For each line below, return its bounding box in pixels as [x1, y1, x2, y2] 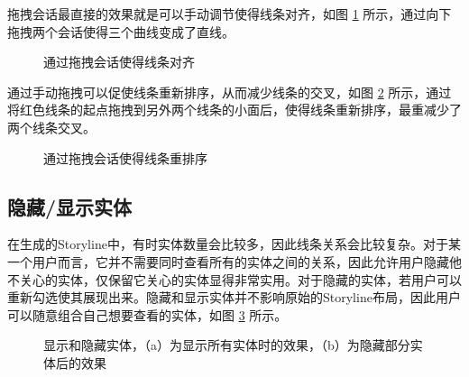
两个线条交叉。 [7, 117, 96, 136]
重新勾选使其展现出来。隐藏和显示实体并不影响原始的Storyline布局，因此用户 [7, 288, 461, 307]
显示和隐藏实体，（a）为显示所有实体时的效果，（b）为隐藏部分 [43, 336, 410, 354]
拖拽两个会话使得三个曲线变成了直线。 [7, 22, 234, 41]
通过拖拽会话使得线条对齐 [43, 52, 195, 71]
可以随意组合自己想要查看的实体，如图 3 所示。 [7, 305, 288, 324]
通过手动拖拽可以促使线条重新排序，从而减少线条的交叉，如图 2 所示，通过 [7, 82, 452, 101]
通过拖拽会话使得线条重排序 [43, 148, 207, 167]
